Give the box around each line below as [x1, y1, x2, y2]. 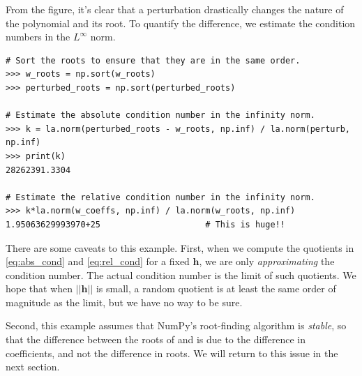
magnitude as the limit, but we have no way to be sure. [6, 294, 243, 309]
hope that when [6, 281, 73, 296]
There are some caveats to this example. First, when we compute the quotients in [6, 240, 354, 255]
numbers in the [6, 29, 70, 44]
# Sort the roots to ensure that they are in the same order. [6, 55, 301, 66]
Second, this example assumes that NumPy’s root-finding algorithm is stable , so [6, 318, 347, 333]
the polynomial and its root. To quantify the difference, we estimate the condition [6, 15, 356, 30]
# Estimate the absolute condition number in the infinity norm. [6, 110, 315, 121]
